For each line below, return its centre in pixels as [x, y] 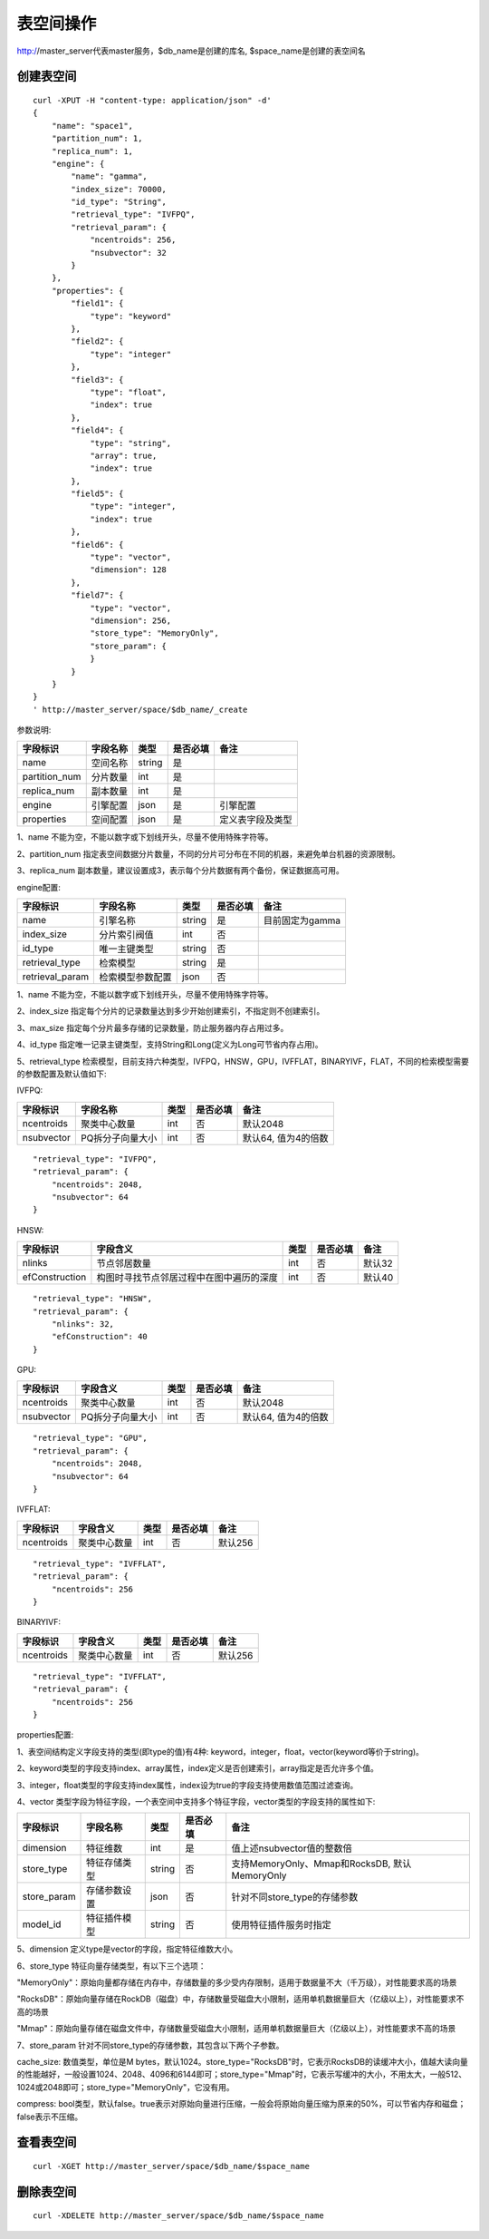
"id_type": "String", [119, 202]
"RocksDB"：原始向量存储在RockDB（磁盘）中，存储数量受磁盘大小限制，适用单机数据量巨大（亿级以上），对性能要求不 [240, 1999]
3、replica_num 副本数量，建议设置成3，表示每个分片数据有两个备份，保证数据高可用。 [180, 871]
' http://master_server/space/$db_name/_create [140, 709]
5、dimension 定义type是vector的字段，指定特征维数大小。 [127, 1949]
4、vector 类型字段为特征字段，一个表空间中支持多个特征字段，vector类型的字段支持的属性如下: [196, 1801]
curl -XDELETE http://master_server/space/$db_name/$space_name [179, 2216]
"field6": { [97, 545]
